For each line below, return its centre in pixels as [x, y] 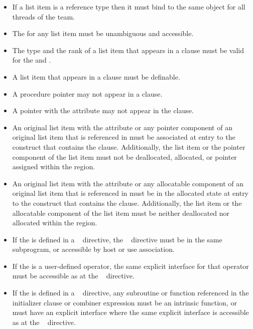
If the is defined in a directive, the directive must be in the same [117, 239]
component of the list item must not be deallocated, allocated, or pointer [124, 156]
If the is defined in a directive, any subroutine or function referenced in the [131, 293]
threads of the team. [43, 16]
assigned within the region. [54, 167]
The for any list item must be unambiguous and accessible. [103, 33]
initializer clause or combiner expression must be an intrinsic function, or [124, 302]
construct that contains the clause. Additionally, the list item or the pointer [129, 146]
